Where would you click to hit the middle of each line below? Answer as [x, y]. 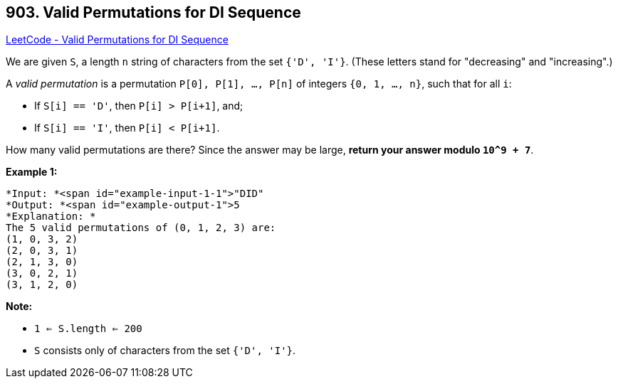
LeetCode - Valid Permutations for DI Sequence [117, 40]
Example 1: [32, 172]
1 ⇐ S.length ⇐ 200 [88, 329]
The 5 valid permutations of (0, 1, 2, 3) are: [141, 228]
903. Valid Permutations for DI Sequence [153, 12]
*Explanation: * [51, 217]
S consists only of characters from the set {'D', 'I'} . [165, 351]
